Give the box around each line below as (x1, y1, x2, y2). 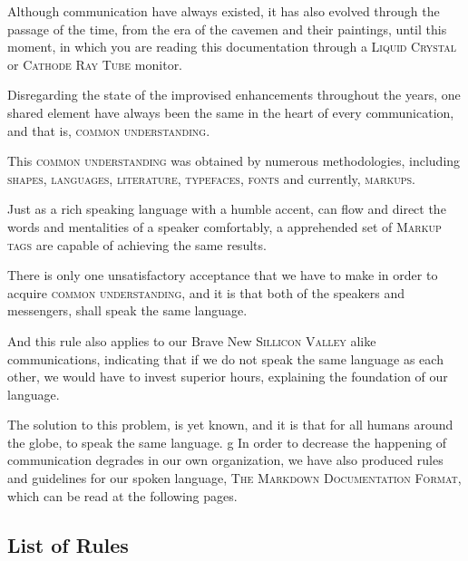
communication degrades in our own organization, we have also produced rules (7, 450, 444, 469)
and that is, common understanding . (7, 121, 210, 140)
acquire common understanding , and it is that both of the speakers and (7, 283, 405, 302)
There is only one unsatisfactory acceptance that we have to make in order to (7, 266, 438, 285)
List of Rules (7, 530, 129, 558)
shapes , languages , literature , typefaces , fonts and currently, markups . (7, 169, 415, 188)
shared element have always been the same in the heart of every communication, (7, 102, 454, 121)
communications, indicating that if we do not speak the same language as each (7, 349, 444, 368)
